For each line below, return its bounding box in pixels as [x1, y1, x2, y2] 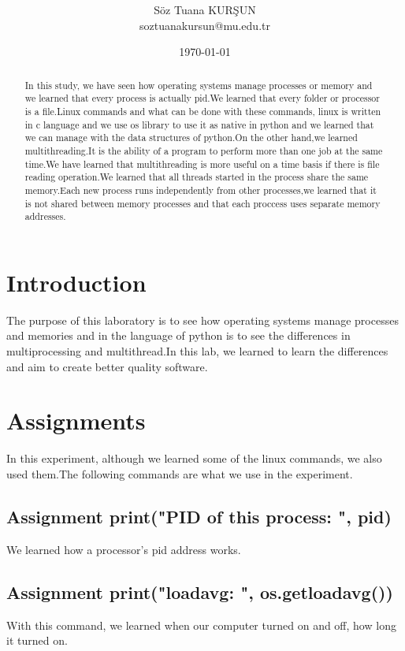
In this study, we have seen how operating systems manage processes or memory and [24, 78, 373, 91]
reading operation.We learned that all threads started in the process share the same [24, 170, 369, 184]
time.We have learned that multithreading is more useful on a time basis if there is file [24, 157, 380, 170]
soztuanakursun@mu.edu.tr [139, 17, 270, 33]
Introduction [6, 266, 147, 298]
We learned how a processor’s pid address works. [6, 541, 241, 557]
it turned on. [6, 632, 68, 649]
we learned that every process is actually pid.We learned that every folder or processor [24, 91, 380, 105]
